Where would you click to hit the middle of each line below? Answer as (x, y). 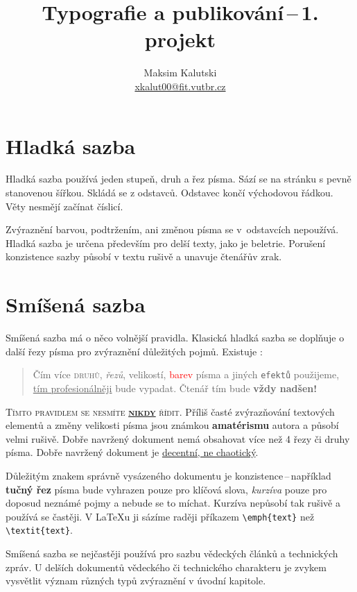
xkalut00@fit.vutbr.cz (180, 86)
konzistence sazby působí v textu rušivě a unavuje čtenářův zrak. (144, 256)
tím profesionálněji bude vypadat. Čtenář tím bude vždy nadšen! (175, 388)
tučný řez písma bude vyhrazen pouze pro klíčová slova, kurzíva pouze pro (166, 489)
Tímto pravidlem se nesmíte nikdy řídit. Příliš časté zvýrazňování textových (170, 411)
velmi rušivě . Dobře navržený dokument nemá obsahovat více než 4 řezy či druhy (178, 438)
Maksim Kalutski (180, 73)
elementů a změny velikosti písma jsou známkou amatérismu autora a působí (172, 425)
